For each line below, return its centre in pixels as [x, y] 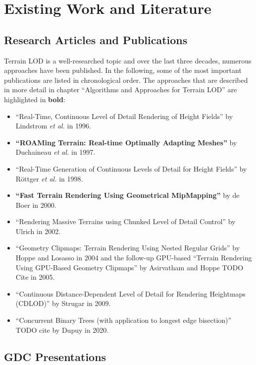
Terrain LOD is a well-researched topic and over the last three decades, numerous [128, 60]
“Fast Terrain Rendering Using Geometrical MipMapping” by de [128, 195]
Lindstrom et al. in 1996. [53, 126]
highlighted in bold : [35, 99]
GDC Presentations [55, 356]
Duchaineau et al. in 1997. [55, 152]
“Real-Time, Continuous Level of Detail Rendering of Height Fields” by [124, 116]
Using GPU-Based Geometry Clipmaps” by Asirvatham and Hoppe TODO [129, 267]
